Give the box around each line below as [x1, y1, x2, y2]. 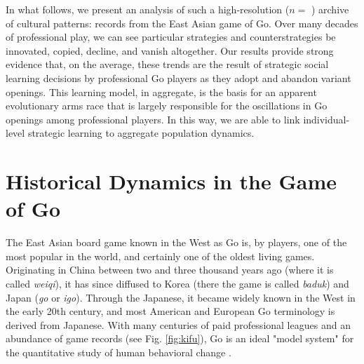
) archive [311, 2, 349, 16]
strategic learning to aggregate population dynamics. [27, 126, 255, 140]
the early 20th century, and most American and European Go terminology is [6, 304, 335, 318]
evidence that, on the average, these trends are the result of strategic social [6, 57, 329, 72]
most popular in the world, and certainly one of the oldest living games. [6, 248, 315, 263]
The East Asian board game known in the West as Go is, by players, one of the [6, 235, 347, 250]
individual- [303, 112, 350, 126]
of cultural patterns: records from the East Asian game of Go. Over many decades [6, 15, 358, 30]
